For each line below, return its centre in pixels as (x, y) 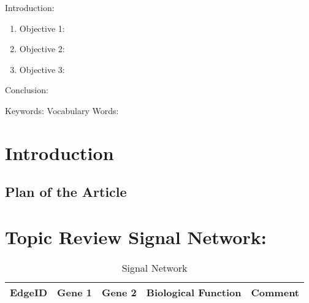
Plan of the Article (66, 192)
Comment (275, 292)
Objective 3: (42, 69)
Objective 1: (42, 28)
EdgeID (29, 292)
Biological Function (194, 292)
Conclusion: (27, 90)
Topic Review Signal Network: (136, 236)
